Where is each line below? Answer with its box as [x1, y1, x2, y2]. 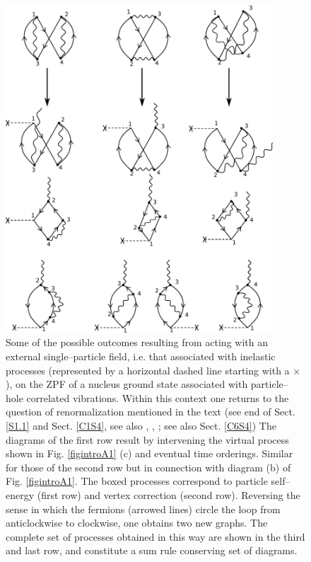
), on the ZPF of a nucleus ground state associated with [6, 377, 248, 391]
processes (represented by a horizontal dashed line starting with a [6, 362, 290, 377]
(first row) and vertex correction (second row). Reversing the [37, 487, 300, 502]
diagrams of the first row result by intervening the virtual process [6, 432, 289, 447]
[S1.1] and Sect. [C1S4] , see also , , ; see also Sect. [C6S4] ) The [6, 418, 276, 432]
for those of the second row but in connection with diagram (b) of [6, 459, 291, 474]
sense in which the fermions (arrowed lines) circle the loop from [6, 501, 281, 516]
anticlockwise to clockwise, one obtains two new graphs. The [6, 515, 268, 530]
